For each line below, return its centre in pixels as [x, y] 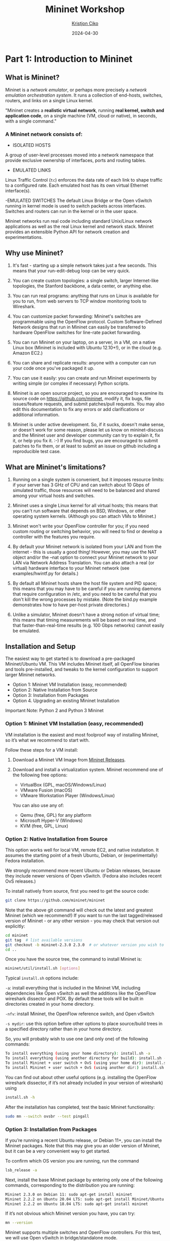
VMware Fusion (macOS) [46, 790]
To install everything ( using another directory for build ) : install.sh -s [87, 1058]
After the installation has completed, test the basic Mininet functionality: [80, 1107]
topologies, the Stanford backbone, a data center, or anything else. [82, 286]
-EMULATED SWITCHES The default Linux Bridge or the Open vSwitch [79, 200]
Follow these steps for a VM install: [42, 750]
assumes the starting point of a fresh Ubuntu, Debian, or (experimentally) [81, 855]
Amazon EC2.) [28, 353]
